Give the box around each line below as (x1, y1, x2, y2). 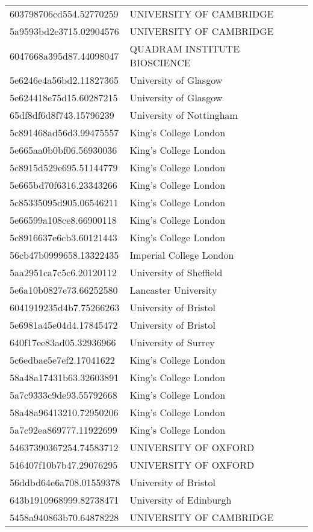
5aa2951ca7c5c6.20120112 (10, 265, 117, 279)
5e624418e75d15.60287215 (10, 90, 118, 104)
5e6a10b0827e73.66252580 (10, 283, 118, 297)
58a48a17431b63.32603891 (10, 370, 119, 384)
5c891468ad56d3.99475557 (10, 125, 119, 139)
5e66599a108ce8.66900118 (10, 213, 117, 227)
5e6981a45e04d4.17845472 (10, 318, 118, 332)
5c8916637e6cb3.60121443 (10, 230, 117, 244)
